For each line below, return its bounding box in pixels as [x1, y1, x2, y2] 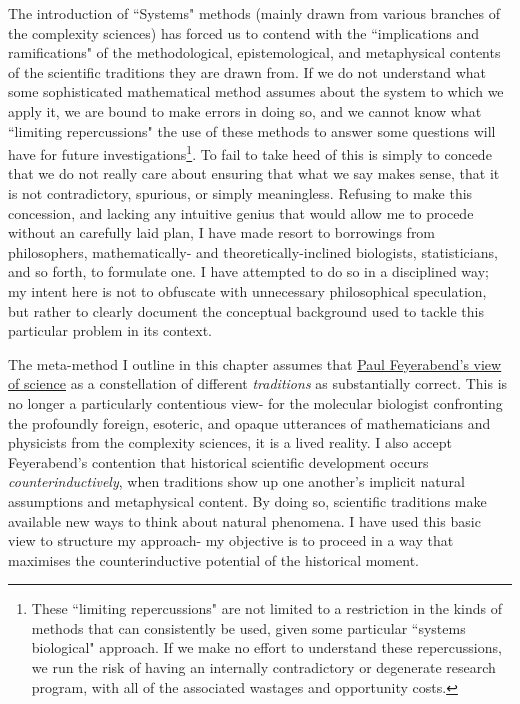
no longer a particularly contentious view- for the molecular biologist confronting [8, 392, 503, 413]
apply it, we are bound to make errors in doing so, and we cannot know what [8, 100, 482, 121]
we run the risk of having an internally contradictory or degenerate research [31, 657, 496, 678]
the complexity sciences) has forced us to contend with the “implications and [8, 22, 479, 43]
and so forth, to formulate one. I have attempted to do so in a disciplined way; [8, 261, 489, 282]
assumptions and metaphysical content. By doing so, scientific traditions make [8, 490, 487, 511]
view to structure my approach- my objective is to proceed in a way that [8, 530, 454, 551]
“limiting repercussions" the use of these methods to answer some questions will [8, 120, 496, 141]
